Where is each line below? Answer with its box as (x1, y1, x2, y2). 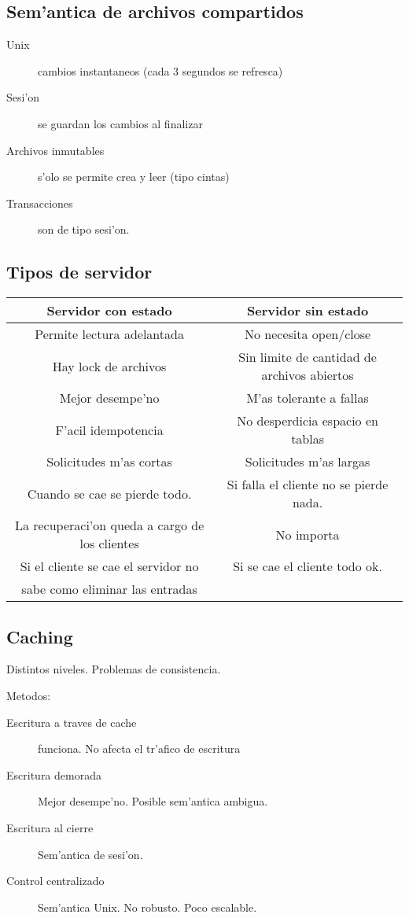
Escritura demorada (6, 766, 101, 783)
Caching (6, 624, 73, 648)
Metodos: (6, 687, 51, 703)
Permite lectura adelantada (35, 325, 184, 344)
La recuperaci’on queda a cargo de (14, 516, 204, 535)
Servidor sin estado (247, 301, 369, 320)
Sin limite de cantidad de (238, 348, 377, 367)
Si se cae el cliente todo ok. (233, 557, 382, 576)
